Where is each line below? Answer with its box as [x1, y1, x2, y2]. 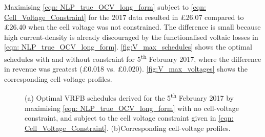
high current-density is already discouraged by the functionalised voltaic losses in [4, 31, 258, 42]
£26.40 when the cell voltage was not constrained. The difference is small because [4, 21, 261, 32]
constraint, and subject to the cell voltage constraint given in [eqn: [25, 112, 234, 123]
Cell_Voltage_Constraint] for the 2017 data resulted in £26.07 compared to [4, 11, 244, 22]
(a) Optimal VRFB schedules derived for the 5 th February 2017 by [25, 91, 234, 103]
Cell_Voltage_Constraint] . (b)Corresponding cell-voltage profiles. [25, 122, 231, 133]
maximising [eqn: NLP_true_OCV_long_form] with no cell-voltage [25, 102, 239, 113]
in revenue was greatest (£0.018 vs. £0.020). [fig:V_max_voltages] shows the [4, 63, 248, 74]
